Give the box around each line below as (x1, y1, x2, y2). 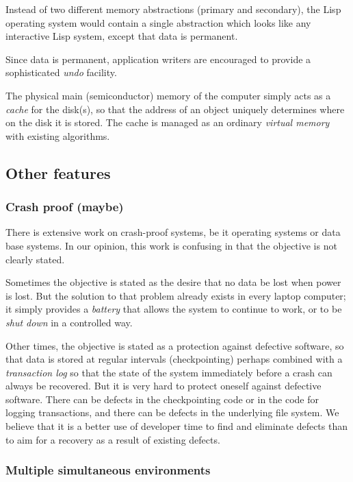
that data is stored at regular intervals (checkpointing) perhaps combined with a (5, 352, 343, 366)
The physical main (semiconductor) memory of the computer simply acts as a (5, 88, 331, 102)
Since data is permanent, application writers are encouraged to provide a (5, 51, 311, 66)
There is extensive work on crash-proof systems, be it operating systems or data (5, 225, 341, 239)
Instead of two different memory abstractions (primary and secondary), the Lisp (5, 2, 341, 16)
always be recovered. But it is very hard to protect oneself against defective (5, 378, 322, 393)
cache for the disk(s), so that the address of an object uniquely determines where (5, 101, 345, 116)
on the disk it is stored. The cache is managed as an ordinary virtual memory (5, 115, 330, 130)
